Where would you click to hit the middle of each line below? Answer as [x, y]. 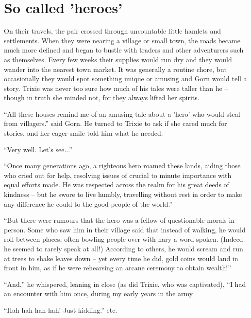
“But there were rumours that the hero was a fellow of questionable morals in [119, 220]
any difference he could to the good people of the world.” [88, 203]
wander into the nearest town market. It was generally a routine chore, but [115, 69]
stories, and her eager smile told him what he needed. [84, 133]
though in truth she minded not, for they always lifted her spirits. [102, 97]
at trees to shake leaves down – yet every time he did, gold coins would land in [121, 258]
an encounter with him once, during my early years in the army [99, 293]
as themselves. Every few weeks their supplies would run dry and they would [118, 59]
